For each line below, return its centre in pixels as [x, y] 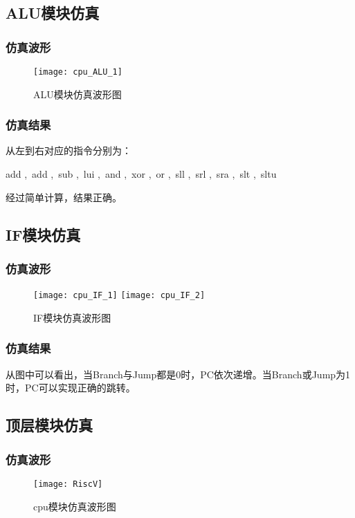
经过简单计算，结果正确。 [64, 197]
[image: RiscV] [68, 484]
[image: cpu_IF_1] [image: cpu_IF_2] [119, 296]
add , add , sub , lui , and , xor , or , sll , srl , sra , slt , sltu [141, 174]
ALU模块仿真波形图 [78, 94]
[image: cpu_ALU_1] [78, 72]
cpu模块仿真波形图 [75, 506]
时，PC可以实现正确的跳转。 [71, 388]
